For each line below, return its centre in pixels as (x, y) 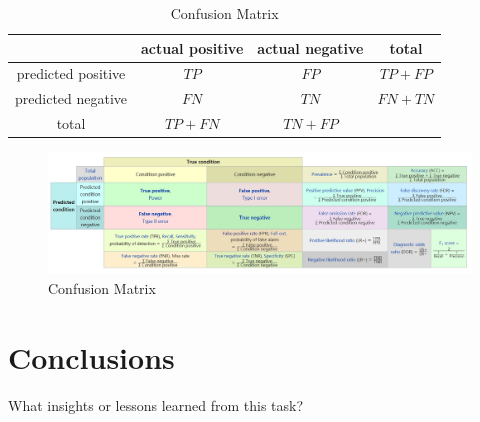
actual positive (192, 47)
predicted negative (71, 98)
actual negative (310, 47)
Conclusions (91, 356)
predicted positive (71, 73)
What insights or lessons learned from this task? (156, 404)
